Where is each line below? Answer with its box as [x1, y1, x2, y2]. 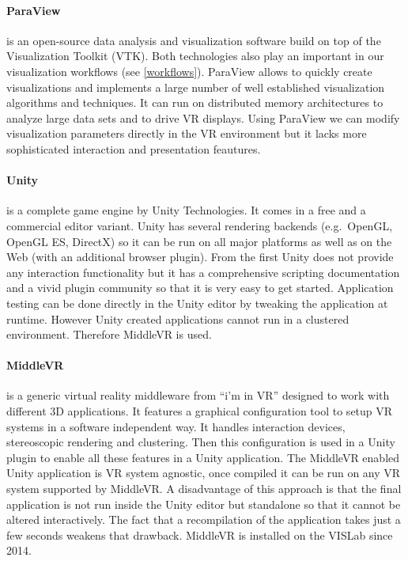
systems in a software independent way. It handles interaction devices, [6, 418, 346, 434]
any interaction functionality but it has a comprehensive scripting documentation [6, 263, 400, 280]
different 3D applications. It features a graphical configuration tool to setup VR [6, 403, 393, 419]
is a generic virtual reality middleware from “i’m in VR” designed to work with [6, 387, 390, 404]
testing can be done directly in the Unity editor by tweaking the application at [6, 294, 388, 311]
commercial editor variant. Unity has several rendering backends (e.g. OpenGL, [6, 217, 393, 233]
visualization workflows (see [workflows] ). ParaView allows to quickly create [6, 63, 372, 79]
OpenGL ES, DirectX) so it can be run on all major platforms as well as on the [6, 233, 392, 249]
